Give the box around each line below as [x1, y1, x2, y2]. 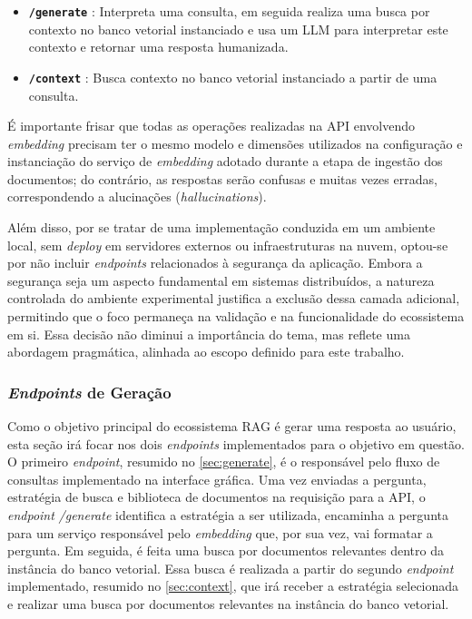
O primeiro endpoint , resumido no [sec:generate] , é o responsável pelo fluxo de [7, 452, 440, 471]
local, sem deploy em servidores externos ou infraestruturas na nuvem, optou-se [7, 235, 448, 254]
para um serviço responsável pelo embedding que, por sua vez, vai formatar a [7, 523, 433, 542]
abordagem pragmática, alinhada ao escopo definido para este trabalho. [7, 342, 405, 361]
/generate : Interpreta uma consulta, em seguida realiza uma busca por [28, 2, 430, 20]
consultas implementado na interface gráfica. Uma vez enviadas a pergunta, [7, 469, 427, 488]
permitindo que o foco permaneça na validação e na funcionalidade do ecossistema [7, 307, 465, 326]
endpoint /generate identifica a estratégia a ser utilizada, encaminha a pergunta [7, 506, 448, 524]
